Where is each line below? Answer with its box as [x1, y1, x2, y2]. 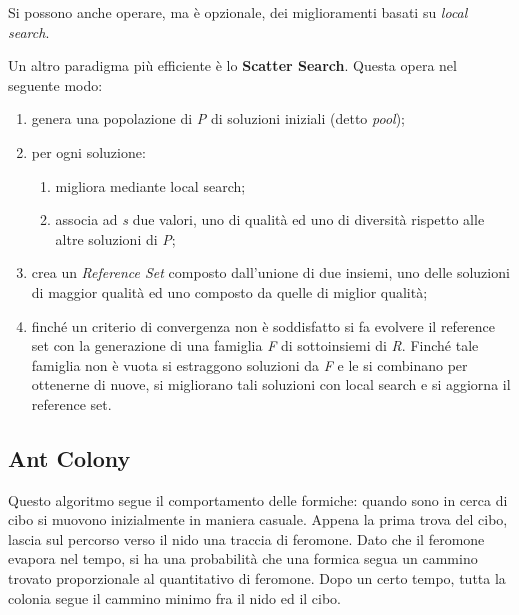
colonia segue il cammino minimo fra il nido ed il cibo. [8, 587, 342, 608]
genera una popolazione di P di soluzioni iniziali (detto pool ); [31, 108, 405, 129]
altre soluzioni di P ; [55, 228, 176, 249]
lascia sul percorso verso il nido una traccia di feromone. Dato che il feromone [8, 528, 485, 549]
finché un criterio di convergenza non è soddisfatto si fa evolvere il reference [31, 315, 496, 336]
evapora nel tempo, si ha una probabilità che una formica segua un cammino [8, 548, 478, 569]
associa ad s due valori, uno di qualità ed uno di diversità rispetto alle [55, 209, 485, 230]
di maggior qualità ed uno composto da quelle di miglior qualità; [31, 281, 428, 302]
